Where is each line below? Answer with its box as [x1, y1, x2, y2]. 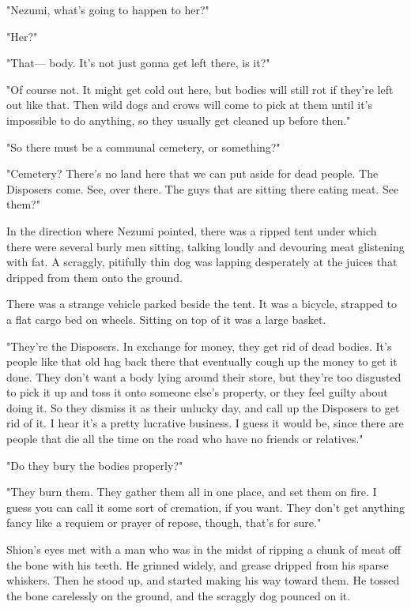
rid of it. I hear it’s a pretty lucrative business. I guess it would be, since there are [6, 415, 404, 431]
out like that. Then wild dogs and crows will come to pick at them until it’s [6, 96, 373, 113]
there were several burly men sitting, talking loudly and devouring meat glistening [6, 238, 405, 254]
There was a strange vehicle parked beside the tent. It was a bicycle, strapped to [6, 295, 397, 312]
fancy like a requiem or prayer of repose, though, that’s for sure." [6, 514, 322, 531]
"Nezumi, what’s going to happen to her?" [6, 2, 209, 17]
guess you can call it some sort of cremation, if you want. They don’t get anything [6, 498, 405, 515]
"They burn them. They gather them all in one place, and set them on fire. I [6, 483, 377, 500]
